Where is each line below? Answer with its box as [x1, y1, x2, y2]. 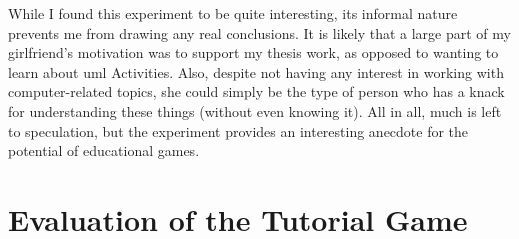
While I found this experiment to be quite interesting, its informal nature [8, 3, 458, 23]
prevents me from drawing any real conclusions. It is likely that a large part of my [8, 22, 511, 43]
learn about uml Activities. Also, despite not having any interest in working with [8, 61, 504, 82]
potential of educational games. [8, 140, 200, 161]
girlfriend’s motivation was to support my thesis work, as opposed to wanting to [8, 42, 499, 63]
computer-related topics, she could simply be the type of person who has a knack [8, 81, 505, 102]
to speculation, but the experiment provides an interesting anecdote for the [8, 120, 469, 141]
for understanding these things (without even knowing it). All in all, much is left [8, 100, 502, 121]
